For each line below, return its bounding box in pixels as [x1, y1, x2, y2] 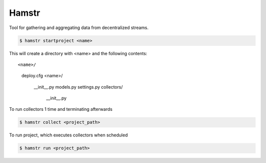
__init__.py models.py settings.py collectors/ [33, 84, 123, 90]
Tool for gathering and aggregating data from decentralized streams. [9, 25, 149, 31]
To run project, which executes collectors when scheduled [9, 132, 128, 138]
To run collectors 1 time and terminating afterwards [9, 106, 113, 112]
